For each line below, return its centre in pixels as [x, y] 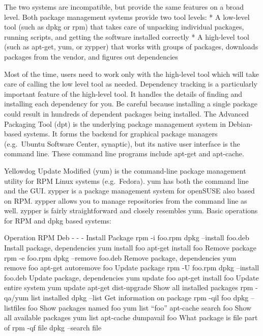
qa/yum [17, 298]
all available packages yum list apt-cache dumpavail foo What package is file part [131, 317]
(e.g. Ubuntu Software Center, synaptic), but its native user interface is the [122, 143]
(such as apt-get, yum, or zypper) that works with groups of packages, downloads [131, 47]
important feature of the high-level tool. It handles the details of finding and [123, 93]
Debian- [240, 123]
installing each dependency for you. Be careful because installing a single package [131, 104]
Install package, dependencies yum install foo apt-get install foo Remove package [130, 248]
